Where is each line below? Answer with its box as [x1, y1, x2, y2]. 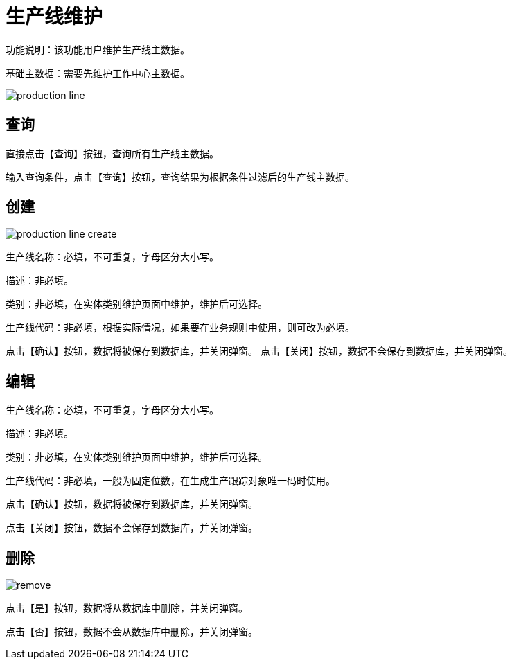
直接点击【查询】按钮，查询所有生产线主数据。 [6, 147, 219, 159]
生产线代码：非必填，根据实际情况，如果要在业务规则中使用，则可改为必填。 [6, 321, 355, 334]
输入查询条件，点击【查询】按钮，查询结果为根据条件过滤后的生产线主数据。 [6, 170, 355, 183]
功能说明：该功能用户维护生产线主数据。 [6, 43, 190, 55]
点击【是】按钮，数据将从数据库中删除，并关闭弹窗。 [6, 602, 248, 614]
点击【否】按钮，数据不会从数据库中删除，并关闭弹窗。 [6, 626, 258, 638]
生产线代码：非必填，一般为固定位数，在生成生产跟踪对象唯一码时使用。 [6, 475, 335, 487]
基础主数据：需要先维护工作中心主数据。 [6, 66, 190, 79]
